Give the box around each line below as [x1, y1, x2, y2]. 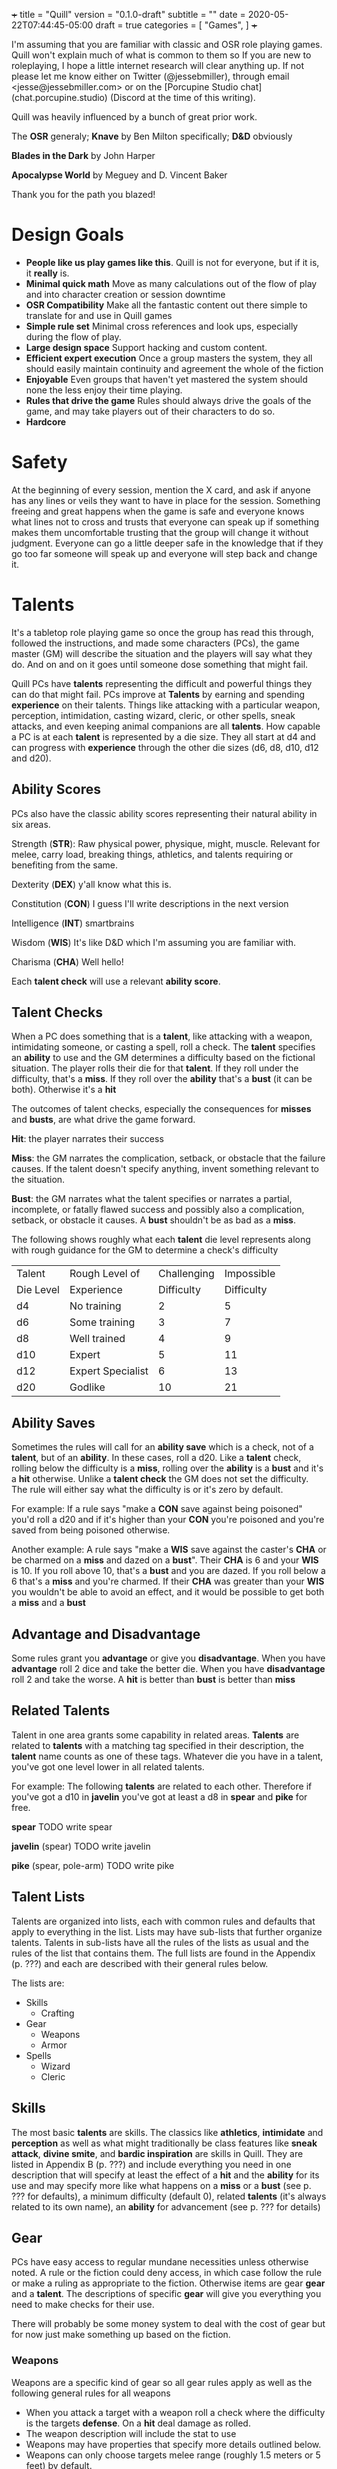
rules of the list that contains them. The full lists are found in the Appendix [11, 1947, 316, 1959]
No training [69, 1299, 122, 1313]
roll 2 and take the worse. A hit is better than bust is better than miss [11, 1674, 296, 1686]
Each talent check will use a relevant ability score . [11, 975, 221, 987]
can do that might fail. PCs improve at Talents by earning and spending [11, 688, 306, 700]
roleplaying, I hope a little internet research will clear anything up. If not [11, 60, 304, 71]
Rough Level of [69, 1267, 141, 1281]
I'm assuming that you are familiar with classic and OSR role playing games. [11, 39, 323, 50]
